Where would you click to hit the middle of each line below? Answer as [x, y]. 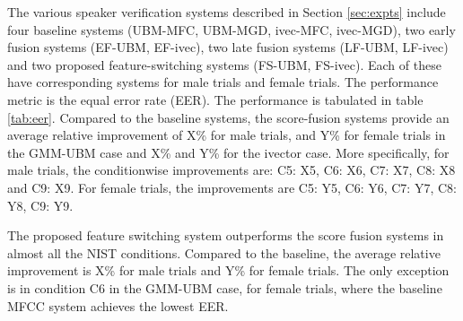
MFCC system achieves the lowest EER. [118, 305]
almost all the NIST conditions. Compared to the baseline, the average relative [224, 252]
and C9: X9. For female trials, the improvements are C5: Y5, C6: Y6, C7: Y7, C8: [232, 187]
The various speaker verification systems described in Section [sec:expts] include [227, 12]
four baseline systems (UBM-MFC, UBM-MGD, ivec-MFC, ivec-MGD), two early [231, 29]
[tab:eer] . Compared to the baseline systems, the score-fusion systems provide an [228, 117]
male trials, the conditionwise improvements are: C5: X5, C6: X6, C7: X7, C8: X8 [231, 170]
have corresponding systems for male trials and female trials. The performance [223, 82]
